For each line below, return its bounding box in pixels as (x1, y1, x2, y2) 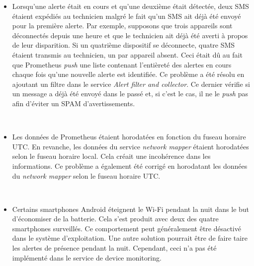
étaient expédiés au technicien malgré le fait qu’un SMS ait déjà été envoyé (12, 10, 241, 21)
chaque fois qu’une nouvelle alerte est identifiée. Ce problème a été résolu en (12, 69, 245, 79)
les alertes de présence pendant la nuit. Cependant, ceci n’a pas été (12, 243, 217, 253)
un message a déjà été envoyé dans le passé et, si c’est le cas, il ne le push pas (12, 88, 248, 99)
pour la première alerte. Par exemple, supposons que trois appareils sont (12, 20, 233, 31)
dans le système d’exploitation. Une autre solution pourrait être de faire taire (12, 233, 248, 243)
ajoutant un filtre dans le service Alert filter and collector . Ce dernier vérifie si (12, 78, 250, 89)
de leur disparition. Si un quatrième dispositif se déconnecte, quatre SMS (12, 40, 235, 50)
